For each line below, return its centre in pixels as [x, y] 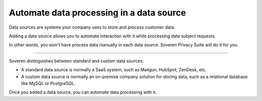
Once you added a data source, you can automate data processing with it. [83, 92]
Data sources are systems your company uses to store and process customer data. [92, 27]
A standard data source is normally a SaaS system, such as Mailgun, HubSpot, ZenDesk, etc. [114, 70]
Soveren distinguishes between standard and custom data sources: [76, 61]
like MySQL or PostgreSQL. [48, 83]
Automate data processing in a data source [98, 13]
